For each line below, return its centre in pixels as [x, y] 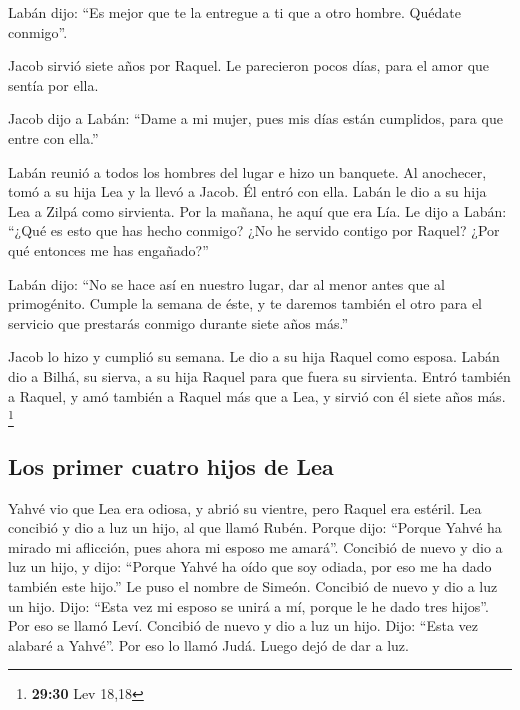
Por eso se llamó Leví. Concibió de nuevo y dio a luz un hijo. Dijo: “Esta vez [243, 625]
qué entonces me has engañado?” [108, 249]
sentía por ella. [53, 84]
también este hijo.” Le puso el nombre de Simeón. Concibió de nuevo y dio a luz [253, 586]
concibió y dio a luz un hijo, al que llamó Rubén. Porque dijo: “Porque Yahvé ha [255, 527]
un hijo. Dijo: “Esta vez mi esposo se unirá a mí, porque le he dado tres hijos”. [248, 605]
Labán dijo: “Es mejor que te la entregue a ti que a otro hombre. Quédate [234, 12]
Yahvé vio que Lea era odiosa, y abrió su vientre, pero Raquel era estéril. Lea [245, 507]
